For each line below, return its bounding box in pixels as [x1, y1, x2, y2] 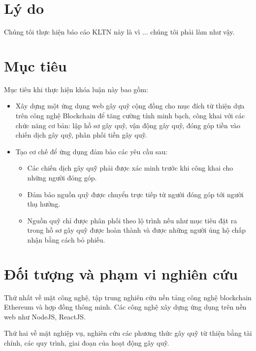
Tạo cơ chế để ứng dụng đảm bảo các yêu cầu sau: [15, 146, 167, 156]
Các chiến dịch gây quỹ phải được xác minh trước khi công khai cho [27, 163, 233, 173]
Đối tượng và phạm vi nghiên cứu [4, 263, 238, 283]
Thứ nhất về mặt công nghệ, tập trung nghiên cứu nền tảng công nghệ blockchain [4, 292, 252, 302]
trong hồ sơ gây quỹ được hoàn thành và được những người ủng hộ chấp [27, 225, 246, 235]
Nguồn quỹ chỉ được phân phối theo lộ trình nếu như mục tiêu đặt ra [27, 215, 237, 225]
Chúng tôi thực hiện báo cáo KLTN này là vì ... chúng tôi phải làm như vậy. [4, 27, 235, 37]
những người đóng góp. [27, 173, 97, 182]
